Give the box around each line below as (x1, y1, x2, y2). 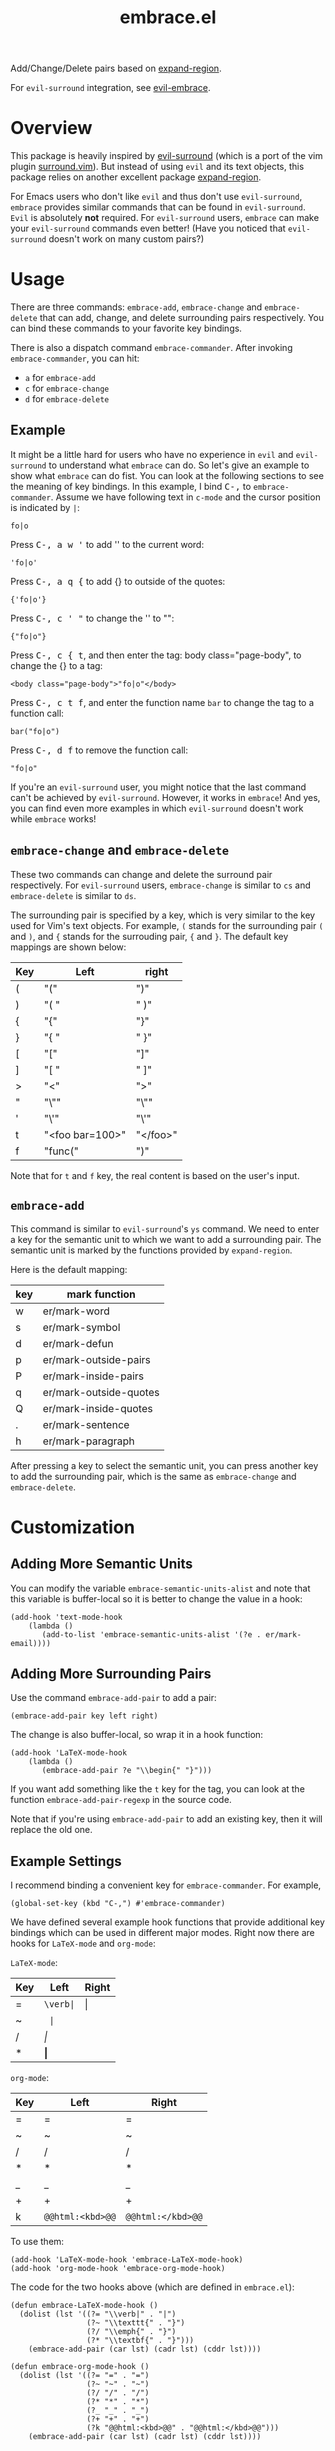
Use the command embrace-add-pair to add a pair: (10, 1692, 217, 1704)
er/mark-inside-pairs (42, 1369, 145, 1383)
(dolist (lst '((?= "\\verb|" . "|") (19, 2309, 177, 2320)
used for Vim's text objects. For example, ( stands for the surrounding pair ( (10, 919, 324, 931)
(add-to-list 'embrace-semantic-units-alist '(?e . (41, 1629, 262, 1640)
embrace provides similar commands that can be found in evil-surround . (10, 201, 307, 213)
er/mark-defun (42, 1336, 114, 1350)
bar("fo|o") (10, 726, 60, 736)
